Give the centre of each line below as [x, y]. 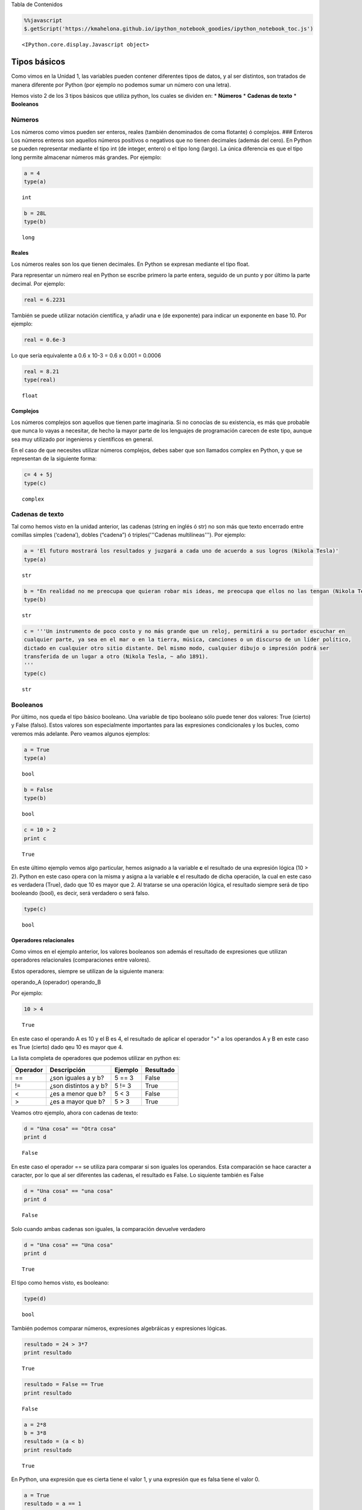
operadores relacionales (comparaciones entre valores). [81, 960]
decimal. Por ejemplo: [38, 283]
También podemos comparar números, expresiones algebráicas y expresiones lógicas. [119, 1328]
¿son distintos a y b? [79, 1085]
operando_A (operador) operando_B [56, 982]
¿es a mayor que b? [78, 1101]
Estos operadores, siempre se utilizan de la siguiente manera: [87, 971]
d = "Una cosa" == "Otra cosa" [70, 1129]
